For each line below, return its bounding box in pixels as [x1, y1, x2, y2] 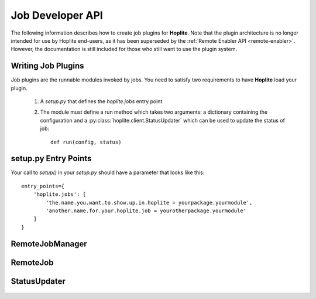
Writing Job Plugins [11, 61, 84, 71]
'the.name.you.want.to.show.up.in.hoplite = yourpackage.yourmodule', [46, 199, 253, 206]
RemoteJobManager [11, 239, 87, 249]
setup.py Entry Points [11, 154, 92, 164]
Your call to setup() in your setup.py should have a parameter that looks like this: [11, 169, 205, 176]
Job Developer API [11, 9, 104, 22]
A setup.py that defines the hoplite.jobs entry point [40, 98, 163, 105]
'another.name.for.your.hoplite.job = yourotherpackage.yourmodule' [46, 208, 247, 214]
